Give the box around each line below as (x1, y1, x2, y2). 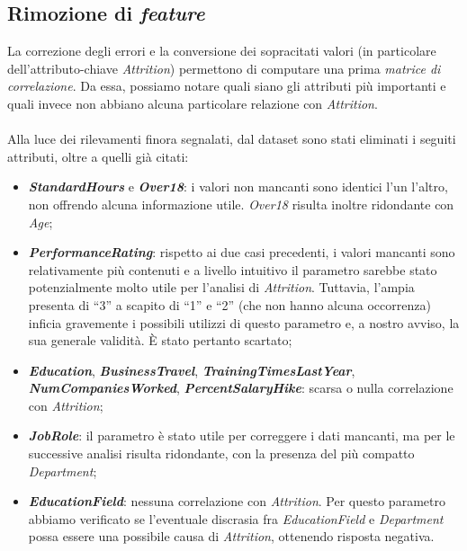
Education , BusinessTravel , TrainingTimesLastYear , (28, 360, 355, 379)
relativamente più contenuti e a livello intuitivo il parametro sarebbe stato (28, 260, 437, 279)
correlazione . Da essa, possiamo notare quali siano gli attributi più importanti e (7, 76, 446, 95)
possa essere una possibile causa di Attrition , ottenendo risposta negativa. (28, 527, 435, 546)
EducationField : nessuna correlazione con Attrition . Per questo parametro (28, 492, 445, 511)
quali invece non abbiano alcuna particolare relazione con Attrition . (7, 93, 378, 112)
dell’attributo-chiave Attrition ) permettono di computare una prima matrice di (7, 58, 441, 77)
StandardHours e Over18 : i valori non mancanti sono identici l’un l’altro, (28, 177, 448, 196)
